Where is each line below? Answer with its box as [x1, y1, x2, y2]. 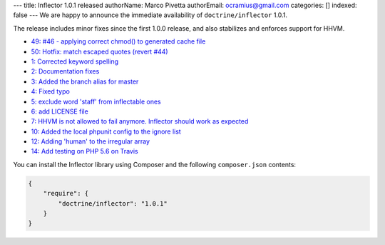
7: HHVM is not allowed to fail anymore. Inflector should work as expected [31, 117, 249, 126]
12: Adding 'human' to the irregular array [31, 137, 150, 146]
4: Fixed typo [31, 87, 71, 96]
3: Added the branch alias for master [31, 77, 139, 86]
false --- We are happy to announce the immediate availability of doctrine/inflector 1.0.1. [13, 11, 288, 19]
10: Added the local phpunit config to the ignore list [31, 127, 181, 136]
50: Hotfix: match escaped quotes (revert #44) [31, 47, 168, 56]
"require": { [43, 189, 89, 198]
